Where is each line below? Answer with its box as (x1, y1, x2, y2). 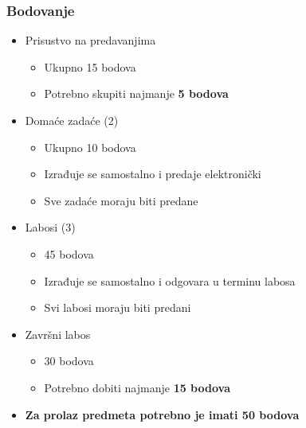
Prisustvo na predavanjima (25, 32, 156, 49)
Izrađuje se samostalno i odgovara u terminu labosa (44, 272, 296, 289)
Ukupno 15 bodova (44, 58, 136, 75)
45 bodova (44, 245, 94, 262)
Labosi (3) (25, 219, 76, 235)
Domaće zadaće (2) (25, 112, 119, 128)
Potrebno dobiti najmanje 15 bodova (44, 379, 230, 395)
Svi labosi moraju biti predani (44, 299, 191, 316)
